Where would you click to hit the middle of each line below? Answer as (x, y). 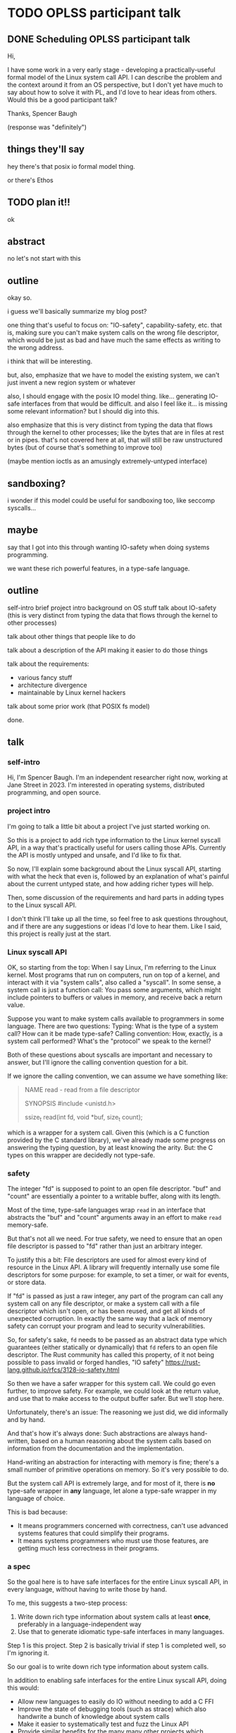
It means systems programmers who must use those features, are (113, 1541)
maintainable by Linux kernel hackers (72, 692)
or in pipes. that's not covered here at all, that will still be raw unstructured (115, 440)
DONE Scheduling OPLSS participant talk (99, 39)
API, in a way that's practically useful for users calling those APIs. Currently (117, 847)
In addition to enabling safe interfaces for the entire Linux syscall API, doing (117, 1681)
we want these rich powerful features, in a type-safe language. (99, 568)
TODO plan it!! (39, 202)
